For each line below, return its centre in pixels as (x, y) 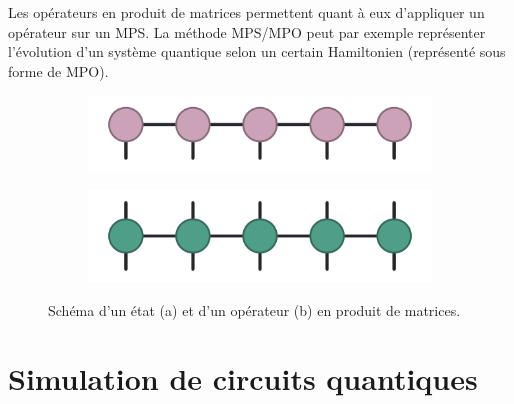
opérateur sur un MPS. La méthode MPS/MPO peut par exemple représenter (247, 31)
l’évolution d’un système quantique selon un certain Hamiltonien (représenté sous (257, 51)
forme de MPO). (58, 70)
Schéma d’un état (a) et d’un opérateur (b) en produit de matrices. (254, 309)
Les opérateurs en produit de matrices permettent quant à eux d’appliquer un (246, 12)
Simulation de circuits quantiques (243, 378)
